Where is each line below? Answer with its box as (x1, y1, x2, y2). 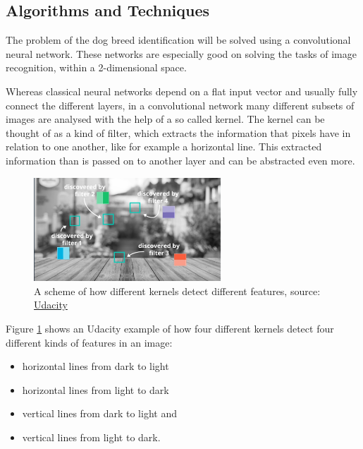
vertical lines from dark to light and (22, 406, 177, 421)
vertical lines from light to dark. (22, 429, 161, 444)
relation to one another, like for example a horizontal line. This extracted (6, 139, 322, 154)
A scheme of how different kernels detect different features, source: (34, 283, 321, 298)
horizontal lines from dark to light (22, 359, 169, 373)
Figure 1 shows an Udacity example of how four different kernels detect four (6, 321, 334, 335)
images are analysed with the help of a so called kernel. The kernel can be (6, 112, 325, 126)
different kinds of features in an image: (6, 335, 173, 349)
